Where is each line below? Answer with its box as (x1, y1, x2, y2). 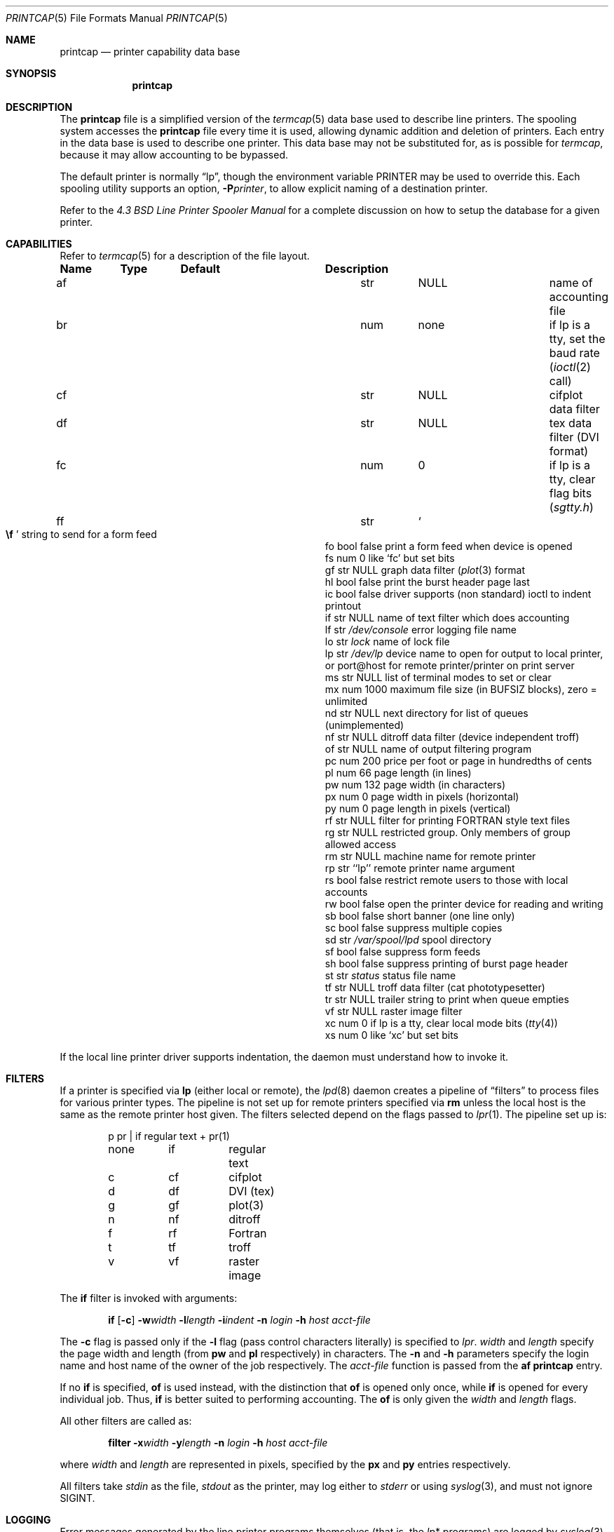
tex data (549, 416, 592, 430)
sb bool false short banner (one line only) (325, 910, 515, 922)
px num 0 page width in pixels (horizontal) (325, 791, 519, 802)
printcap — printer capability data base (60, 46, 240, 58)
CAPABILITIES (6, 238, 72, 250)
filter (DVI (549, 430, 599, 444)
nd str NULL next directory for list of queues (325, 707, 528, 719)
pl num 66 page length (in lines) (325, 767, 472, 779)
